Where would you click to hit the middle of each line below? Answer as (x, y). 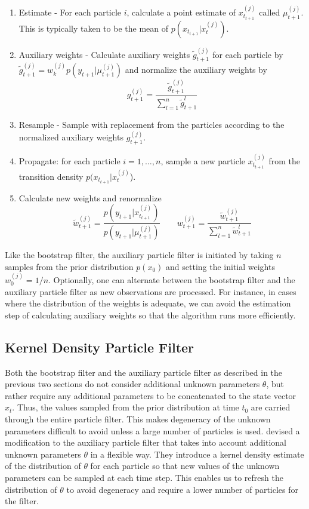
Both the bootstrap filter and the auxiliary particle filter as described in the (144, 372)
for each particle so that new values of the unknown (185, 466)
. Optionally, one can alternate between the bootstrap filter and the (172, 280)
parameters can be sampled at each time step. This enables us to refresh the (144, 477)
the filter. (22, 501)
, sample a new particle (203, 160)
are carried (271, 407)
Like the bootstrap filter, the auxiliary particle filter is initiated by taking (139, 255)
